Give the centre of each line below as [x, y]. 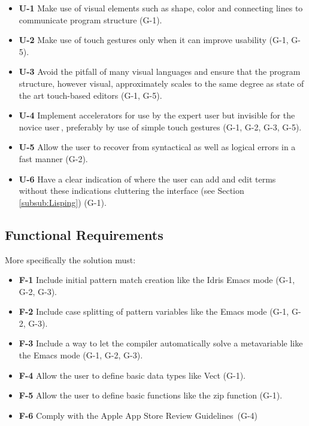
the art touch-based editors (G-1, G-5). [90, 95]
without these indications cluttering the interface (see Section [131, 191]
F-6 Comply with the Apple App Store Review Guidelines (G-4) [138, 415]
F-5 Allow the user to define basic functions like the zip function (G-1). [151, 395]
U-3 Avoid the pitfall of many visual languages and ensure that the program [160, 71]
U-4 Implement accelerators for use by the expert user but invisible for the [157, 115]
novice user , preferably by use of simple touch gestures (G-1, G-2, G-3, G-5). [160, 127]
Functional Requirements [84, 234]
